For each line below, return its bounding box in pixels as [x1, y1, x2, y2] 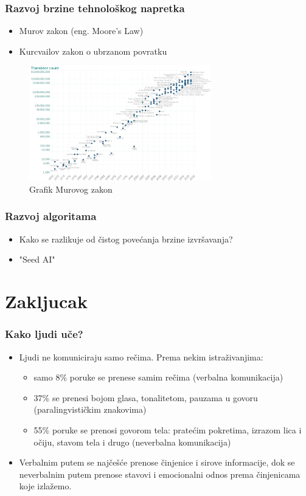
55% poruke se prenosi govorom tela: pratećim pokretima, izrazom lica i [33, 423, 302, 436]
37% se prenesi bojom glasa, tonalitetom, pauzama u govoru [33, 391, 258, 404]
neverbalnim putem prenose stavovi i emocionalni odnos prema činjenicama [19, 467, 301, 480]
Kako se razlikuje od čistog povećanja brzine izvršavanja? [19, 232, 233, 245]
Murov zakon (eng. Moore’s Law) [19, 24, 144, 37]
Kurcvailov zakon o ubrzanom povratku [19, 44, 167, 57]
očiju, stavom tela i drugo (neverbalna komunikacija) [33, 435, 231, 448]
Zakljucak [5, 289, 88, 314]
